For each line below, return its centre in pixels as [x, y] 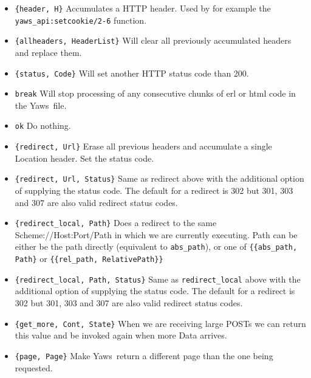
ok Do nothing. [43, 125]
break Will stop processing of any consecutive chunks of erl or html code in [155, 93]
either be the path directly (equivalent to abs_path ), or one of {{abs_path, [156, 246]
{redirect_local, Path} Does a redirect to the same [116, 223]
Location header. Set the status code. [84, 158]
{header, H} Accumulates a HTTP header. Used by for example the [143, 8]
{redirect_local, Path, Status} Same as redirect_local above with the [158, 279]
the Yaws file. [41, 105]
